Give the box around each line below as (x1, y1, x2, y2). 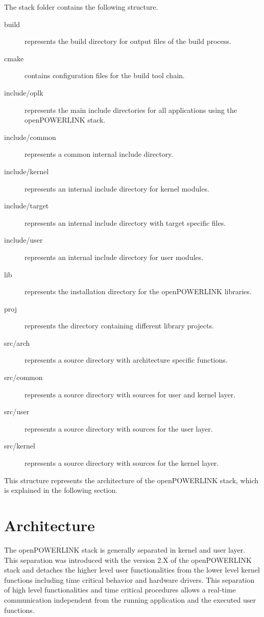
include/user (4, 234, 43, 245)
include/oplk (4, 87, 43, 98)
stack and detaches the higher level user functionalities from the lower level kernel (4, 564, 260, 575)
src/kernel (4, 440, 35, 451)
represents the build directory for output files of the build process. (25, 36, 231, 46)
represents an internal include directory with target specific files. (25, 217, 226, 228)
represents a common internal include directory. (25, 149, 174, 159)
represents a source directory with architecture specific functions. (25, 354, 228, 365)
